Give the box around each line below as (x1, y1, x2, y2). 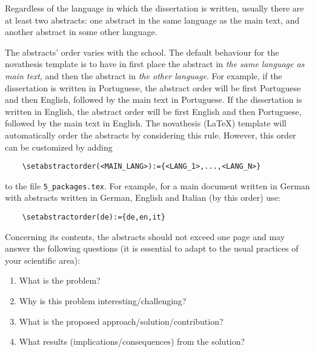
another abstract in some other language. (5, 25, 157, 38)
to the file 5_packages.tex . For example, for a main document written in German (5, 179, 310, 192)
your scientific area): (5, 253, 81, 266)
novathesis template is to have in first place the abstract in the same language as (5, 57, 305, 70)
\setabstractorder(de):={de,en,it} (22, 213, 165, 222)
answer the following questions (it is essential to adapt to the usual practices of (5, 242, 299, 255)
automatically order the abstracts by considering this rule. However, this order (5, 128, 296, 141)
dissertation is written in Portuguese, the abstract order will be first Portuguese (5, 81, 301, 94)
